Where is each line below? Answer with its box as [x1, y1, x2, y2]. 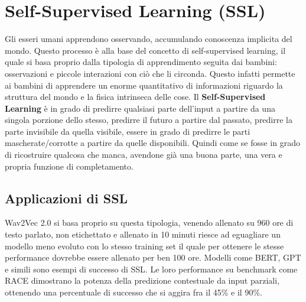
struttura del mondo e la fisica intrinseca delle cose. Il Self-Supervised [5, 90, 266, 103]
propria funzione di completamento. [5, 160, 134, 172]
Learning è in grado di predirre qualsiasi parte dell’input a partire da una [5, 102, 275, 114]
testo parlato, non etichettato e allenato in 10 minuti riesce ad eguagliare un [5, 228, 281, 241]
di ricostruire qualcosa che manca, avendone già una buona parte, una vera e [5, 148, 282, 161]
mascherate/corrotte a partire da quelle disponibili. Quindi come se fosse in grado [5, 137, 300, 149]
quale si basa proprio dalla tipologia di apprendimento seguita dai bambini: [5, 56, 277, 68]
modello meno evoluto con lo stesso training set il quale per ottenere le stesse [5, 239, 284, 252]
